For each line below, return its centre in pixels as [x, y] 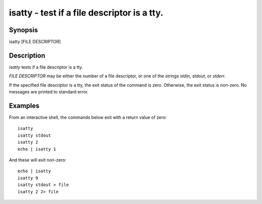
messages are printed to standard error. [49, 92]
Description [27, 55]
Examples [24, 105]
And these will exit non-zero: [38, 160]
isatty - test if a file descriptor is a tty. [86, 13]
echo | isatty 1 [37, 149]
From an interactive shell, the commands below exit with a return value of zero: [88, 117]
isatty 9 [28, 178]
